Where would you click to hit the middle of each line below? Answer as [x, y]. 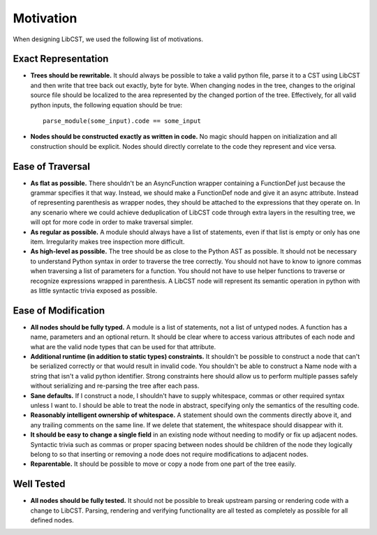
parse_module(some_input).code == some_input [122, 121]
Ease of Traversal [52, 167]
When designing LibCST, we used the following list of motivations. [108, 39]
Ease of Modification [59, 310]
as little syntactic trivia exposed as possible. [94, 291]
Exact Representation [61, 59]
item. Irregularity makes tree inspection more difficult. [108, 242]
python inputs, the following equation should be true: [106, 105]
